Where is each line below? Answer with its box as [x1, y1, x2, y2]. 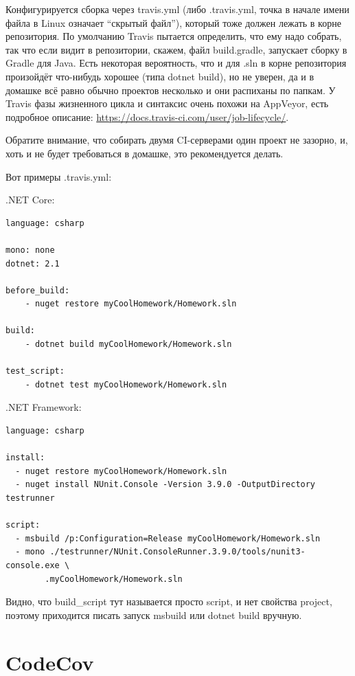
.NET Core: [5, 192, 55, 207]
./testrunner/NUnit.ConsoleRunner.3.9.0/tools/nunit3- [49, 547, 306, 557]
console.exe [5, 560, 60, 570]
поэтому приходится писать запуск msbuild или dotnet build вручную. [5, 607, 302, 622]
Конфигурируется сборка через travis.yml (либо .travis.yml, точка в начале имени [5, 2, 350, 16]
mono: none [5, 245, 55, 255]
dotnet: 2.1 [5, 258, 60, 269]
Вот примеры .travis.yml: [5, 169, 112, 183]
